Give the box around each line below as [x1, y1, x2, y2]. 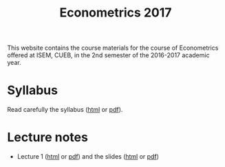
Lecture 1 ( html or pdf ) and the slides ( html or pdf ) [17, 153, 160, 161]
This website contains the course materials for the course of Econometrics [7, 43, 219, 52]
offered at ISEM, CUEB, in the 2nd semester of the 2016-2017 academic [7, 51, 210, 59]
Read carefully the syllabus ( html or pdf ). [7, 106, 123, 114]
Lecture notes [7, 130, 88, 146]
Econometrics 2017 [59, 5, 172, 21]
